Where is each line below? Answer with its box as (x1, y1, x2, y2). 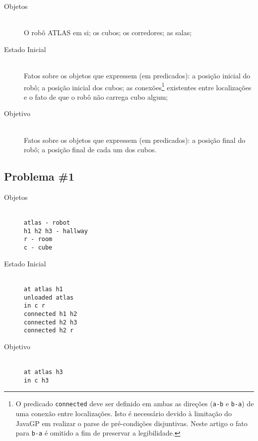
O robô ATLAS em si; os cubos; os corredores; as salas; (24, 27, 192, 38)
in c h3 (24, 377, 49, 384)
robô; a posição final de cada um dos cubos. (24, 144, 157, 155)
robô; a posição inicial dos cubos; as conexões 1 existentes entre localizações (24, 80, 252, 92)
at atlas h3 (24, 369, 63, 376)
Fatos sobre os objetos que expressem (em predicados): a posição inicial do (24, 70, 251, 80)
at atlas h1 (24, 285, 63, 293)
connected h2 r (24, 327, 74, 334)
